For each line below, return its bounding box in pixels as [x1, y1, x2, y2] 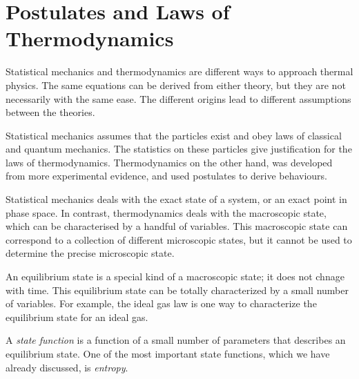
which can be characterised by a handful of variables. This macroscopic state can [6, 219, 348, 233]
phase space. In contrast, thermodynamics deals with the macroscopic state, [6, 205, 327, 220]
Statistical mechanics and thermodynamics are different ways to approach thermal [6, 64, 353, 79]
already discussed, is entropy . [6, 360, 128, 374]
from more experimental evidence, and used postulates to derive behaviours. [6, 168, 328, 183]
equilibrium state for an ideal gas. [6, 309, 148, 324]
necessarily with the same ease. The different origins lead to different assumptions [6, 91, 351, 106]
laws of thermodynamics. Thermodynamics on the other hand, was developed [6, 155, 333, 169]
